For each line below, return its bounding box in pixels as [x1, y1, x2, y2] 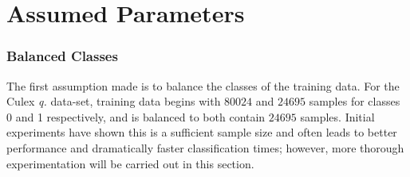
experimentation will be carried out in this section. [6, 155, 254, 171]
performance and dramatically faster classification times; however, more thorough [6, 139, 404, 156]
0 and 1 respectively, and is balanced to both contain [6, 108, 266, 125]
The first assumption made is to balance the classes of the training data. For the [6, 77, 400, 94]
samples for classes [309, 93, 400, 110]
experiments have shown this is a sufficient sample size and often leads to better [6, 124, 397, 140]
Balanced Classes [6, 46, 118, 66]
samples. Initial [300, 108, 375, 125]
